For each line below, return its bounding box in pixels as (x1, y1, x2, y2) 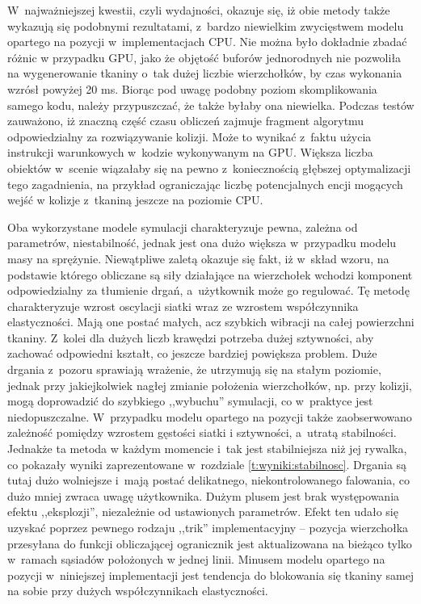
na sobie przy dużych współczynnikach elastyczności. (7, 582, 268, 599)
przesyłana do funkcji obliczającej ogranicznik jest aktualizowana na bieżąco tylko (7, 535, 412, 552)
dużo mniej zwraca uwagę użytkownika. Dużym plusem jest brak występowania (7, 487, 400, 504)
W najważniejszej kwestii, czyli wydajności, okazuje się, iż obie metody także (7, 2, 390, 18)
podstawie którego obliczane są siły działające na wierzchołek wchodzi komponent (7, 266, 413, 283)
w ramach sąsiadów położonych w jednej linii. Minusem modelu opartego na (7, 551, 385, 568)
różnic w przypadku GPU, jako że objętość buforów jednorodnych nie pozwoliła (7, 48, 402, 65)
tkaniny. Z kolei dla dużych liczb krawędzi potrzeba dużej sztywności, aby (7, 329, 374, 346)
